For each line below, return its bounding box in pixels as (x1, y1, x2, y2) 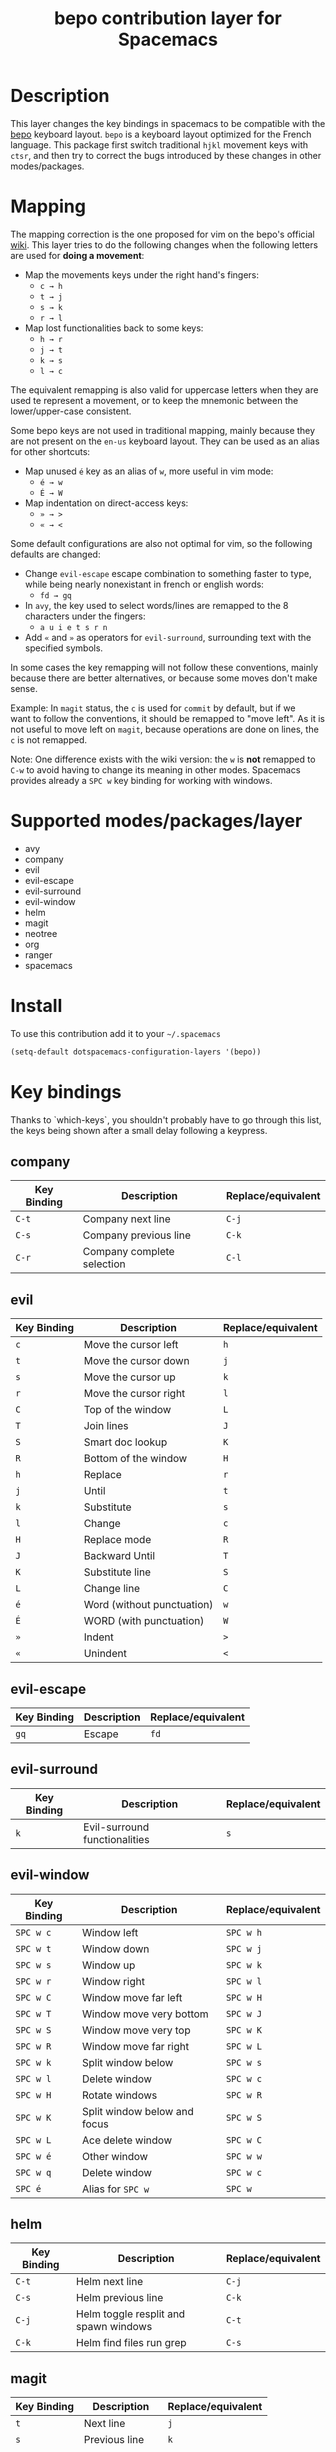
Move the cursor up (83, 1370, 177, 1384)
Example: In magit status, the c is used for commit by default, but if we (10, 702, 296, 714)
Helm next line (76, 2275, 144, 2289)
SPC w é (15, 2150, 52, 2162)
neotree (24, 927, 58, 939)
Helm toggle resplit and (76, 2307, 186, 2321)
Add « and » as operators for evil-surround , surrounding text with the (24, 631, 312, 643)
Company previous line (82, 1228, 192, 1242)
